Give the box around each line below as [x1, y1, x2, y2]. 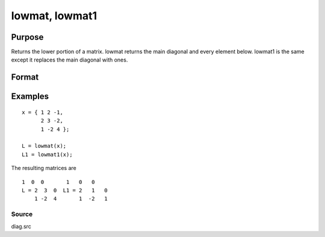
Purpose [11, 32, 44, 42]
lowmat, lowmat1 [11, 9, 97, 22]
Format [11, 72, 39, 83]
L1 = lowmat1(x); [22, 151, 73, 158]
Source [11, 210, 33, 218]
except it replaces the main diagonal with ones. [11, 56, 128, 63]
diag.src [11, 223, 31, 230]
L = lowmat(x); [22, 142, 67, 150]
